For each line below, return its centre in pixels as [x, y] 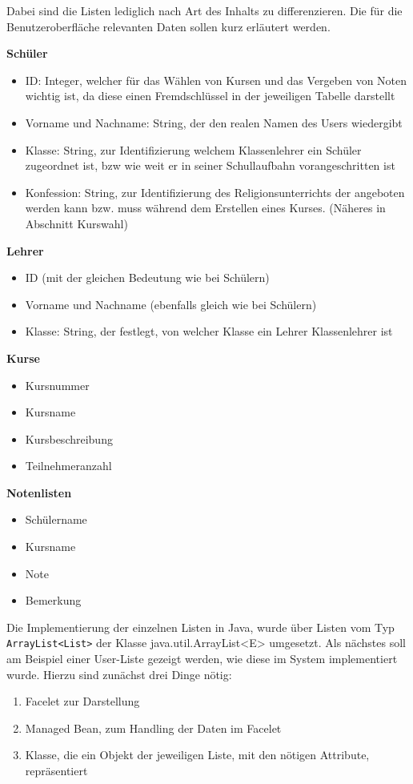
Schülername [56, 519]
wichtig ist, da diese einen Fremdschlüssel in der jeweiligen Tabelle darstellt [210, 96]
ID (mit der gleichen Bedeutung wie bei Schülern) [147, 277]
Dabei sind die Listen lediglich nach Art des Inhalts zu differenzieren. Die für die [204, 10]
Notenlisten [39, 492]
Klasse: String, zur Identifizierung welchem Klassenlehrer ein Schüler [193, 149]
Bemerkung [53, 600]
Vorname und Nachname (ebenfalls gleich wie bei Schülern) [171, 304]
